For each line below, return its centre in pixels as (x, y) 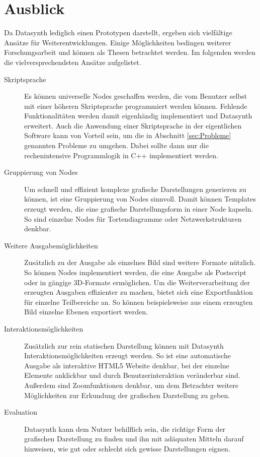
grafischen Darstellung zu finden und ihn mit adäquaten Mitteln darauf (134, 439)
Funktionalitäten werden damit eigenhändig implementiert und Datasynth (138, 116)
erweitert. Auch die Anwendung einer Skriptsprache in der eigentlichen (133, 125)
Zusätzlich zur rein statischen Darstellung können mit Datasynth (124, 345)
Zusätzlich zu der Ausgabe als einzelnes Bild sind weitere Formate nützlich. (140, 262)
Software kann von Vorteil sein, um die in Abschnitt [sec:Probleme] (128, 135)
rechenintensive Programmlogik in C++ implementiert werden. (121, 155)
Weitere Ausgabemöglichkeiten (51, 245)
